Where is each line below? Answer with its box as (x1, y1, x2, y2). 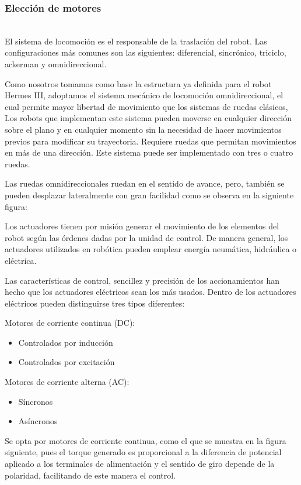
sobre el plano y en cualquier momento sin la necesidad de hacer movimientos (5, 123, 282, 135)
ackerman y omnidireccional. (5, 58, 107, 70)
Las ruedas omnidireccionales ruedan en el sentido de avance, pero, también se (5, 177, 285, 190)
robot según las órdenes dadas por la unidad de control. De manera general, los (5, 231, 288, 243)
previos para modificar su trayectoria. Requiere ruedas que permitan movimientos (5, 135, 296, 147)
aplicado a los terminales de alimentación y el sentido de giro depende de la (5, 458, 275, 470)
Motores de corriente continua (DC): (5, 317, 135, 329)
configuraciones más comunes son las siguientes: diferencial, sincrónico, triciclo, (5, 46, 286, 59)
